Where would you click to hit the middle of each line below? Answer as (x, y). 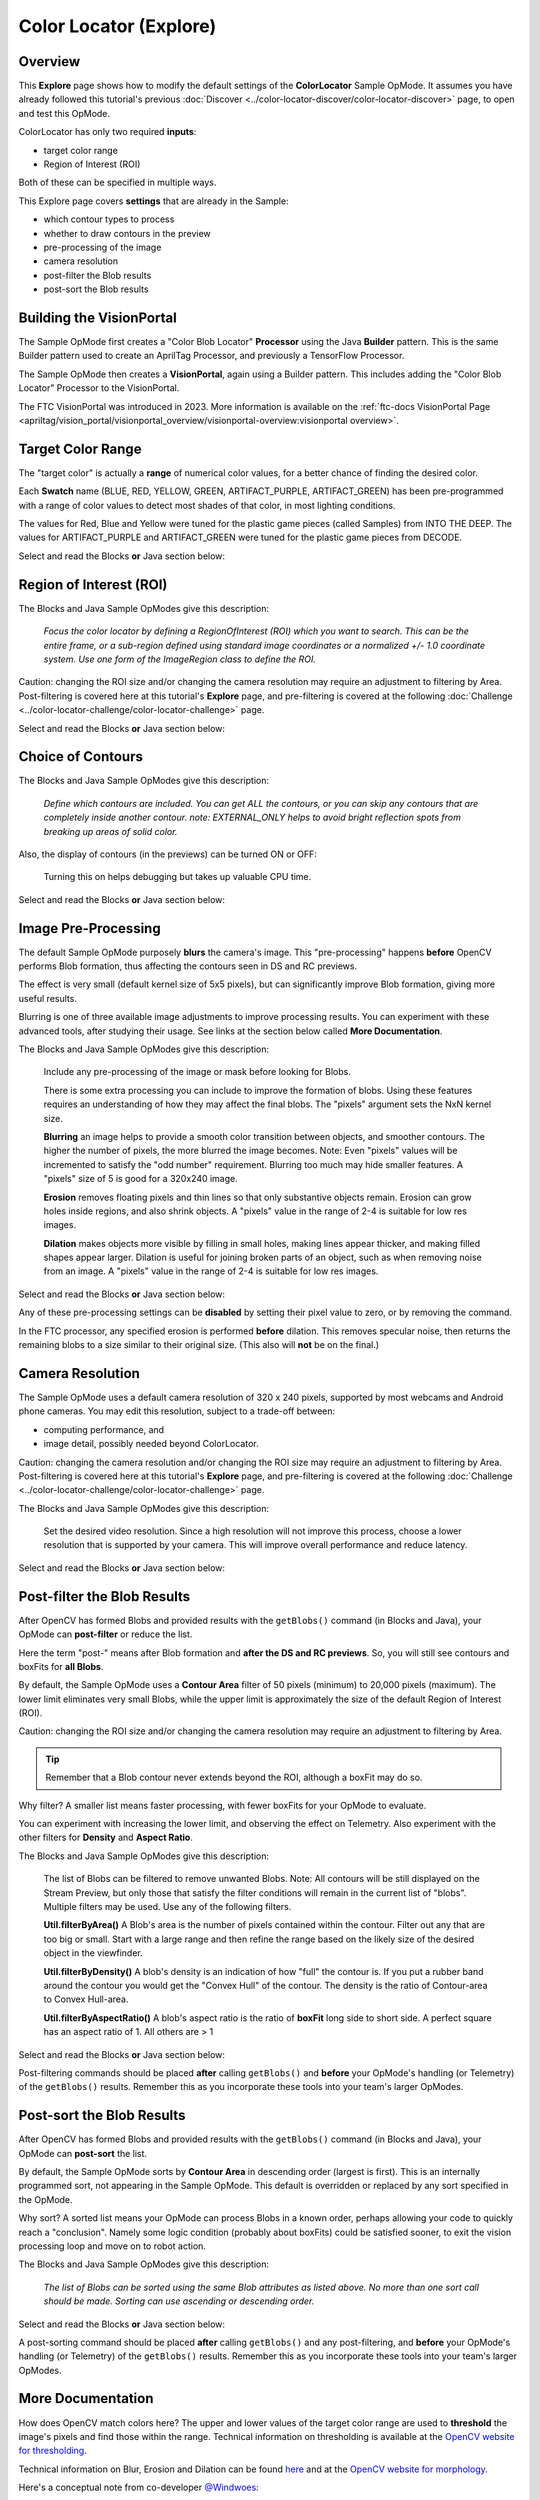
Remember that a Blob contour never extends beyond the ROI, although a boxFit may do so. (234, 1777)
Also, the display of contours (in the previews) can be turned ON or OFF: (167, 854)
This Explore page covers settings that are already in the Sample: (153, 201)
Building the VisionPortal (97, 317)
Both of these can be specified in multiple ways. (117, 182)
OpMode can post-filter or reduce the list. (105, 1634)
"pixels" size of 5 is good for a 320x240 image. (141, 1179)
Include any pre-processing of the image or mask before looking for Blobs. (197, 1072)
